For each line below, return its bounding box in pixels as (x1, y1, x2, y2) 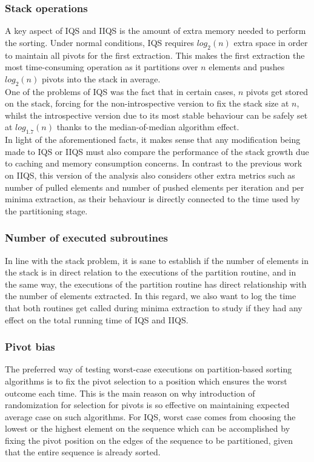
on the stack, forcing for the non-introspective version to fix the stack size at (5, 97, 289, 110)
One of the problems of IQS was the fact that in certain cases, (5, 85, 236, 97)
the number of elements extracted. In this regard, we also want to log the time (5, 289, 296, 302)
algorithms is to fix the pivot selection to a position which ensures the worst (5, 374, 287, 387)
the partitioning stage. (5, 204, 88, 217)
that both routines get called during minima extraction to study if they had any (5, 301, 302, 314)
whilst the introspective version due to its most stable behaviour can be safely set (5, 108, 308, 121)
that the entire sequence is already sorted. (5, 446, 161, 458)
